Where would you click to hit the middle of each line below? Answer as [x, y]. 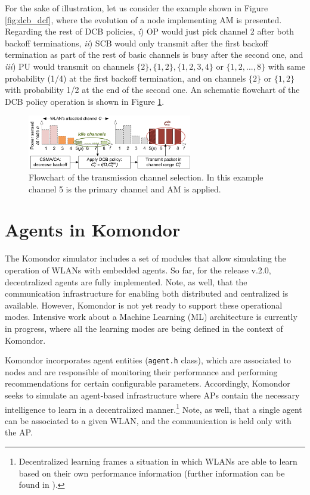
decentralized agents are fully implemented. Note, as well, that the [126, 281]
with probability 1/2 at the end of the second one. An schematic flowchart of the [152, 90]
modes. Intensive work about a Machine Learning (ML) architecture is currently [151, 317]
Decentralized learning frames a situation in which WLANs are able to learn [158, 461]
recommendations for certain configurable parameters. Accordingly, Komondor [148, 383]
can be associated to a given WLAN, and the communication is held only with [148, 420]
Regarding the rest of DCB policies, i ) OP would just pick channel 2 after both [149, 31]
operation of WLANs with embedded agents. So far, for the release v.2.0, [138, 270]
